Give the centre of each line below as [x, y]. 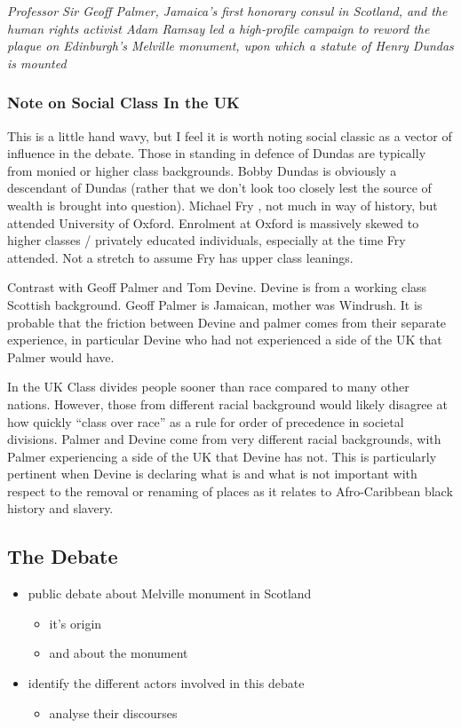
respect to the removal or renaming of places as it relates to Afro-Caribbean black [230, 491]
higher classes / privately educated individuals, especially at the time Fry [207, 240]
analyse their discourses [113, 712]
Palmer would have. [61, 356]
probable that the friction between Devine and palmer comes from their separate [227, 322]
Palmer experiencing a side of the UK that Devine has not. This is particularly [222, 456]
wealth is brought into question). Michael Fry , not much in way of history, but [223, 205]
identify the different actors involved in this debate [166, 683]
